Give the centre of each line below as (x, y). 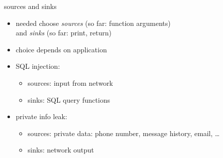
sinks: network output (61, 150)
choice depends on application (61, 49)
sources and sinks (30, 6)
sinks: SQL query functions (69, 99)
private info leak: (41, 116)
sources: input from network (70, 82)
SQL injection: (38, 66)
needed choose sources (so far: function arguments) (93, 23)
